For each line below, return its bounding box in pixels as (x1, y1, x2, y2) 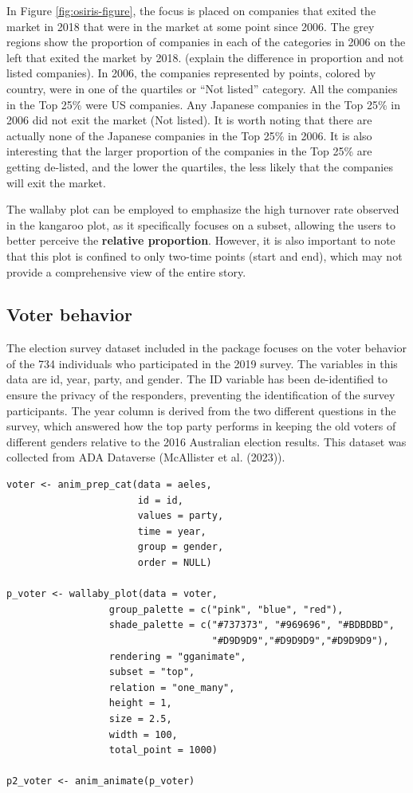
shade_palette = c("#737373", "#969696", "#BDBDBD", (108, 619, 395, 631)
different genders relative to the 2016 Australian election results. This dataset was (6, 433, 407, 449)
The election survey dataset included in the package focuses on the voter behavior (6, 340, 407, 356)
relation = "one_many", (108, 681, 235, 693)
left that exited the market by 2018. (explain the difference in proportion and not (6, 49, 404, 65)
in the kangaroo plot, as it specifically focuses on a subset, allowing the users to (6, 216, 395, 233)
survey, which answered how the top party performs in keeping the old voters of (6, 418, 396, 434)
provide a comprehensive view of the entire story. (6, 263, 246, 280)
